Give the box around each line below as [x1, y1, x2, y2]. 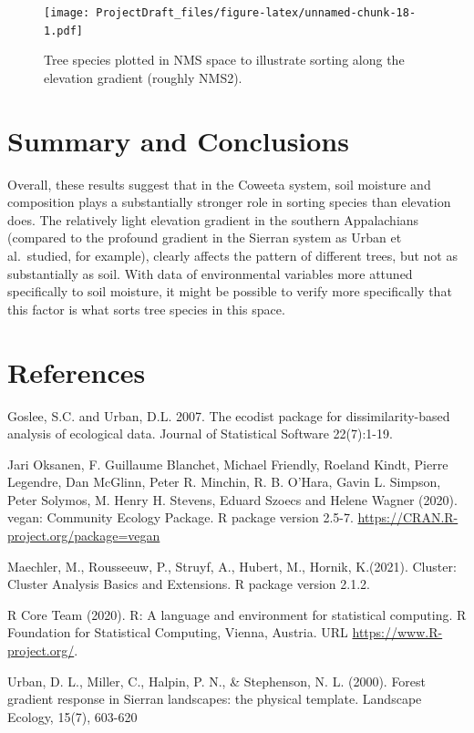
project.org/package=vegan [7, 526, 160, 545]
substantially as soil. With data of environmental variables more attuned [7, 263, 413, 283]
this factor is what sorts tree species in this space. [7, 299, 285, 318]
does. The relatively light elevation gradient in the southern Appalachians [7, 210, 419, 229]
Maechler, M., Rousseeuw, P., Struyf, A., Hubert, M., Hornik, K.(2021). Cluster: [7, 556, 457, 575]
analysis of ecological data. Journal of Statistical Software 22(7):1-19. [7, 424, 393, 443]
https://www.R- [352, 623, 443, 642]
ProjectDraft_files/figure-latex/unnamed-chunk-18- [96, 6, 417, 19]
